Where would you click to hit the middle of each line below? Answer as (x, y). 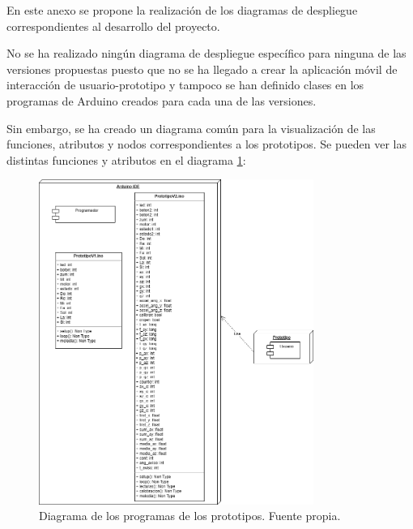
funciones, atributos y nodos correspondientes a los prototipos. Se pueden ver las (206, 144)
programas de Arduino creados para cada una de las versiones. (162, 100)
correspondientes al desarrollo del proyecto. (113, 26)
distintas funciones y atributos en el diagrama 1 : (126, 159)
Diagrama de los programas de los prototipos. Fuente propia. (190, 516)
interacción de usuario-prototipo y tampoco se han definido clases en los (185, 85)
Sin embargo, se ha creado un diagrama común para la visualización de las (191, 128)
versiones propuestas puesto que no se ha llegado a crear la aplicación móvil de (202, 69)
